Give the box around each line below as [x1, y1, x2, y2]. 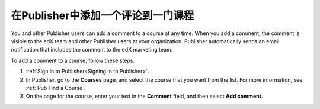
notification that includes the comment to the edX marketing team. [11, 46, 173, 53]
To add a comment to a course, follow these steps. [11, 57, 135, 64]
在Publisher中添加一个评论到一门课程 [11, 9, 194, 22]
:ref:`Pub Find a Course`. [25, 84, 86, 91]
